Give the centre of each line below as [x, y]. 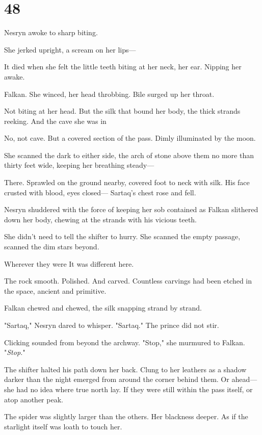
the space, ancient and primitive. [55, 290]
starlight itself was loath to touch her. [63, 426]
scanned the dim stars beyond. [52, 247]
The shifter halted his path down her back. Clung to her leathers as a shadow [125, 369]
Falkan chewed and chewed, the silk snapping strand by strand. [103, 308]
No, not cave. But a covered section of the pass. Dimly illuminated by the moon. [130, 138]
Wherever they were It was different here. [69, 263]
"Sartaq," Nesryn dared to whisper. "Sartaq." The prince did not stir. [112, 325]
